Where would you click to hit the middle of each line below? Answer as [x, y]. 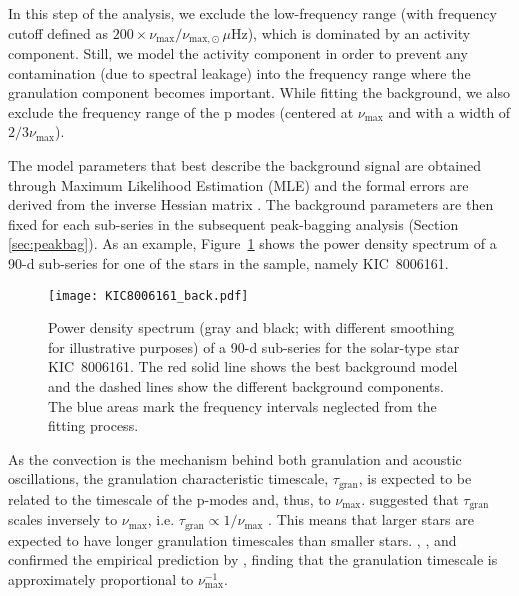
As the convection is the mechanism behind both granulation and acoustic [235, 458]
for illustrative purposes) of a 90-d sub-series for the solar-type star [254, 346]
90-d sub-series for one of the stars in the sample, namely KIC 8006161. [228, 262]
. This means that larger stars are [371, 519]
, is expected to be [415, 478]
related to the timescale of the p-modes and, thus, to [169, 498]
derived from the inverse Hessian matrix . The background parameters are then [251, 204]
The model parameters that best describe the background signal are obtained [245, 165]
